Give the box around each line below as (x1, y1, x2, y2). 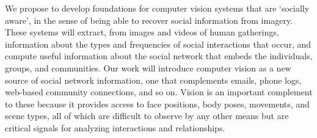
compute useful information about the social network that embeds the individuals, (5, 49, 313, 62)
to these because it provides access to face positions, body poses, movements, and (5, 97, 310, 110)
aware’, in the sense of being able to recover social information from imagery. (5, 13, 293, 26)
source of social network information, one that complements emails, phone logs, (5, 73, 302, 86)
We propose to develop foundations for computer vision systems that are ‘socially (5, 2, 310, 14)
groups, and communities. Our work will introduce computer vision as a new (5, 61, 291, 74)
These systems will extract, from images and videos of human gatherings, (5, 26, 279, 38)
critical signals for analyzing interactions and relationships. (5, 121, 225, 134)
